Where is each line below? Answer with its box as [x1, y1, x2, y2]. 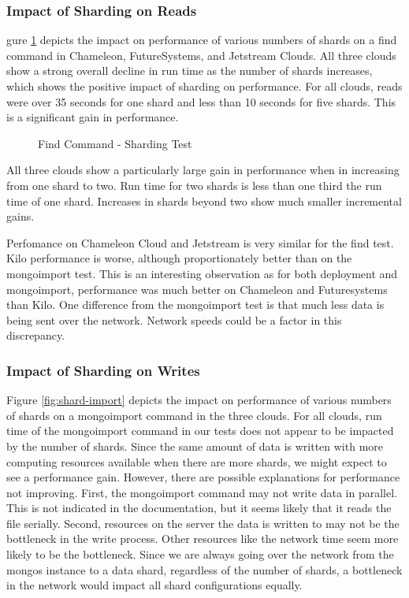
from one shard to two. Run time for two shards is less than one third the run [6, 176, 382, 193]
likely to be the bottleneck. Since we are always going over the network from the [6, 546, 394, 563]
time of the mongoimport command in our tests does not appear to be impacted [6, 422, 394, 439]
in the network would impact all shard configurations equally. [6, 577, 303, 593]
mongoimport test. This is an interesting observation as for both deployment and [6, 265, 398, 281]
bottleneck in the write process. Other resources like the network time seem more [6, 530, 399, 547]
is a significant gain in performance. [6, 109, 179, 125]
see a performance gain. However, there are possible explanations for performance [6, 469, 400, 485]
